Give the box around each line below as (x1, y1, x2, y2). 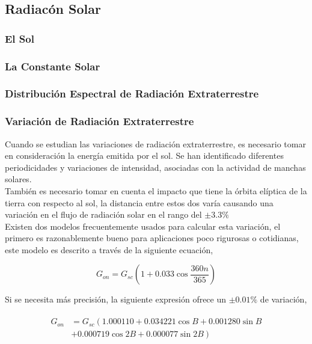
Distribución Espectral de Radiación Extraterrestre (5, 86, 259, 101)
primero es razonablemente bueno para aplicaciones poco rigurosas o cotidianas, (5, 232, 299, 244)
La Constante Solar (5, 58, 100, 73)
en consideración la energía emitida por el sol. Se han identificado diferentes (5, 149, 284, 162)
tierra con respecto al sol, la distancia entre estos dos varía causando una (5, 196, 274, 209)
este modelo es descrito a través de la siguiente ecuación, (5, 243, 213, 256)
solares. (5, 173, 32, 185)
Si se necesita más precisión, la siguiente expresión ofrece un (5, 293, 227, 306)
